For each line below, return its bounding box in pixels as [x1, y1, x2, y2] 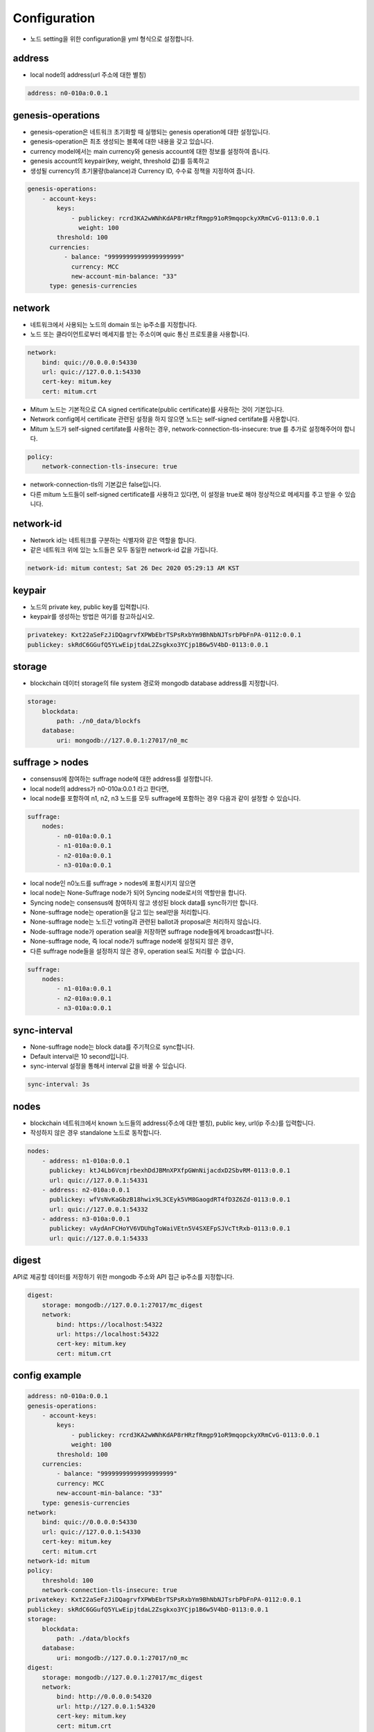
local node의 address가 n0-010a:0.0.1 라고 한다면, [30, 784, 169, 793]
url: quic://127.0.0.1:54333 [49, 1234, 148, 1242]
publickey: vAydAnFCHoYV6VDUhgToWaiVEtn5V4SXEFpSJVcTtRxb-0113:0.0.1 [49, 1225, 291, 1232]
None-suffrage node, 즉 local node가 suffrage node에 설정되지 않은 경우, [30, 937, 234, 946]
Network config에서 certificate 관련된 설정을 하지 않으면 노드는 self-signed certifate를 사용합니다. [30, 415, 300, 423]
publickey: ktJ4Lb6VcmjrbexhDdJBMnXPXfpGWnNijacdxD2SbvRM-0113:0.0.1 [49, 1167, 291, 1174]
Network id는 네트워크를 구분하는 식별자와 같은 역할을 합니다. [30, 536, 197, 545]
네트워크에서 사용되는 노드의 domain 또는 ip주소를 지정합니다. [30, 320, 197, 328]
